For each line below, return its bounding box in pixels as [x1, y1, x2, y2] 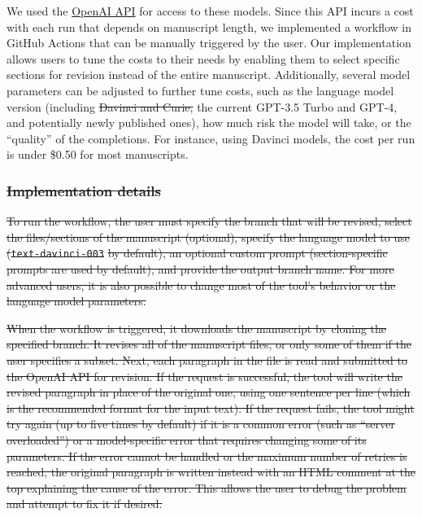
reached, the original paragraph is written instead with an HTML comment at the [7, 463, 415, 480]
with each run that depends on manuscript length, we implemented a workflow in [7, 18, 412, 35]
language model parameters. [7, 292, 146, 309]
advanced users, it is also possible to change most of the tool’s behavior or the [7, 276, 396, 293]
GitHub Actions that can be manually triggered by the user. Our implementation [7, 34, 411, 51]
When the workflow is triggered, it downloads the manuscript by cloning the [7, 319, 387, 336]
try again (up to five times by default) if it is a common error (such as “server [7, 415, 395, 432]
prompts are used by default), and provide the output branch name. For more [7, 261, 394, 277]
